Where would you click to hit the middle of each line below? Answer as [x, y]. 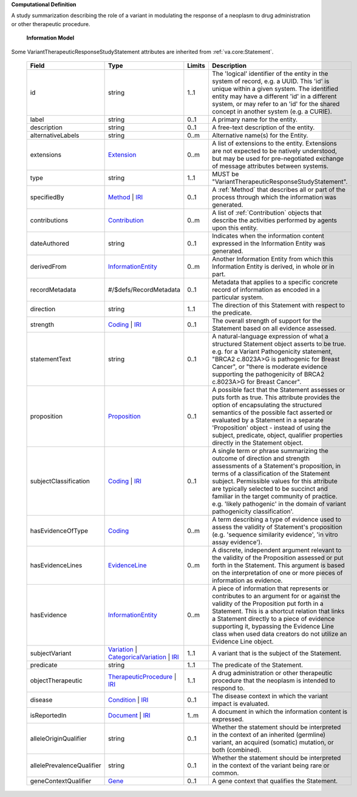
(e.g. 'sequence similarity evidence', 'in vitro [275, 534]
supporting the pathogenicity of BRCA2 [268, 374]
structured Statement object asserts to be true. [279, 344]
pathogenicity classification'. [253, 511]
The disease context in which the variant [270, 696]
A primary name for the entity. [254, 119]
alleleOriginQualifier [59, 738]
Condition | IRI [128, 699]
